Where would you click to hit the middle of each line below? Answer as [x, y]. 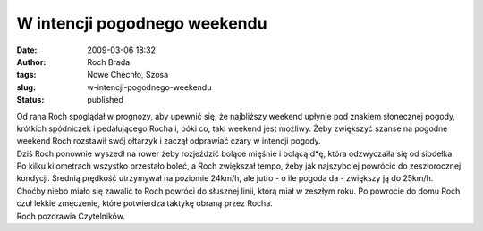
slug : [26, 87]
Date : [27, 50]
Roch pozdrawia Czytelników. [71, 216]
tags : [26, 75]
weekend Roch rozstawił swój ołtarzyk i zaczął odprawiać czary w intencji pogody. [169, 141]
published [106, 100]
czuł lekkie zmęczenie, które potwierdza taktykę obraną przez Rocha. [144, 203]
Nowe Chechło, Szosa [128, 75]
